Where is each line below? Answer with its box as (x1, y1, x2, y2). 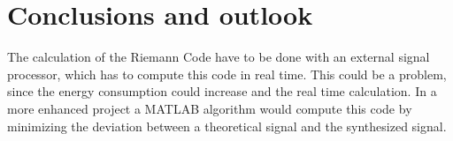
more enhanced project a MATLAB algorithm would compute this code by (7, 99, 412, 117)
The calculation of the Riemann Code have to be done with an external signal (7, 48, 430, 66)
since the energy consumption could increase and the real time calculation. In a (7, 82, 437, 100)
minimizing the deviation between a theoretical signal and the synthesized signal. (7, 116, 447, 135)
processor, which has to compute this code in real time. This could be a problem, (7, 64, 447, 83)
